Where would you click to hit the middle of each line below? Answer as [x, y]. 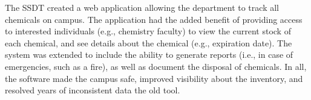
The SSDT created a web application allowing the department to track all [142, 7]
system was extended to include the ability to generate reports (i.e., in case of [149, 55]
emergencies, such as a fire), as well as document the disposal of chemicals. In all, [156, 66]
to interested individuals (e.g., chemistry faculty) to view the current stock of [148, 31]
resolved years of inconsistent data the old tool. [93, 90]
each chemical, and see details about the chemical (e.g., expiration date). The [149, 42]
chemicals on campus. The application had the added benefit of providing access [154, 19]
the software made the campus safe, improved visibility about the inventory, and [154, 78]
